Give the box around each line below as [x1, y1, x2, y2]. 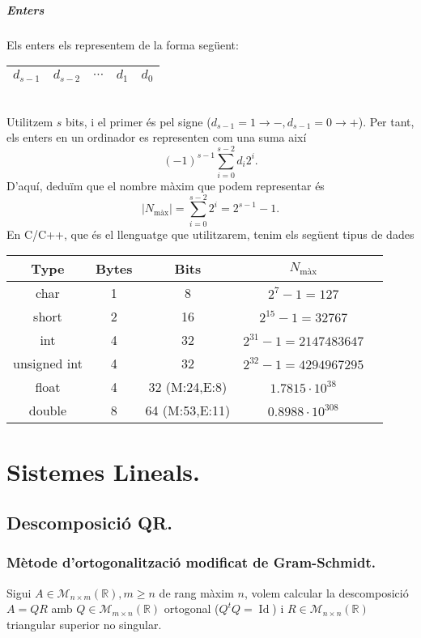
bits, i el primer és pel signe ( [66, 113, 211, 130]
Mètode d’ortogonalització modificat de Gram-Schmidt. [6, 552, 376, 572]
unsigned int [13, 354, 83, 373]
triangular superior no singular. [6, 615, 162, 632]
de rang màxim [159, 584, 234, 601]
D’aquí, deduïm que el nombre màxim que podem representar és [6, 177, 325, 194]
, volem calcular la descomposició [244, 584, 409, 601]
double [28, 401, 67, 420]
